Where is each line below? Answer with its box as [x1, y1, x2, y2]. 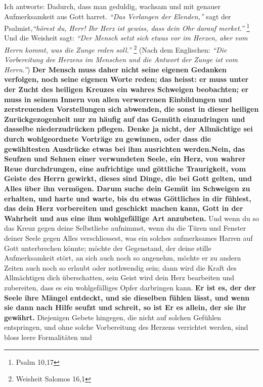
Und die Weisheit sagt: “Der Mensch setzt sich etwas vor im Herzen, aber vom [4, 32, 248, 43]
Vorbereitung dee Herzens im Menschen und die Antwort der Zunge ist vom [4, 54, 238, 65]
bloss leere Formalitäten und [4, 331, 92, 342]
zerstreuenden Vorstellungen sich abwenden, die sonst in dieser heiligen [4, 104, 259, 114]
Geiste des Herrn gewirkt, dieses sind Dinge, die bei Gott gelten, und [4, 173, 252, 184]
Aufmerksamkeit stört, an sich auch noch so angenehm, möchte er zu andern [4, 252, 241, 263]
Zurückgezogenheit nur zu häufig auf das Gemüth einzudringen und [4, 113, 245, 124]
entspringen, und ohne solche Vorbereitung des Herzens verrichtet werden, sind [4, 322, 248, 332]
